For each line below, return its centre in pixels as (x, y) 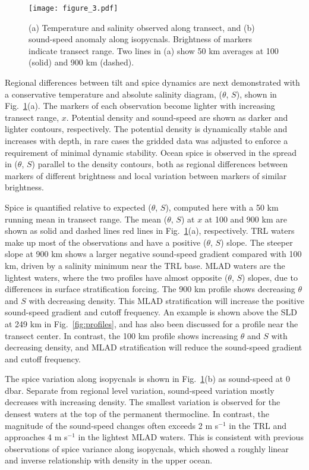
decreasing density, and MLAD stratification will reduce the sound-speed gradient (154, 347)
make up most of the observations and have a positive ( (106, 242)
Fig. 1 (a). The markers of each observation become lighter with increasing (140, 106)
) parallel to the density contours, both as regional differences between (160, 164)
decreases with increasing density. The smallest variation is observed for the (143, 402)
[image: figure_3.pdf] (73, 8)
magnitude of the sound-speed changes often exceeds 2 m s (112, 425)
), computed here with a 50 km (222, 207)
